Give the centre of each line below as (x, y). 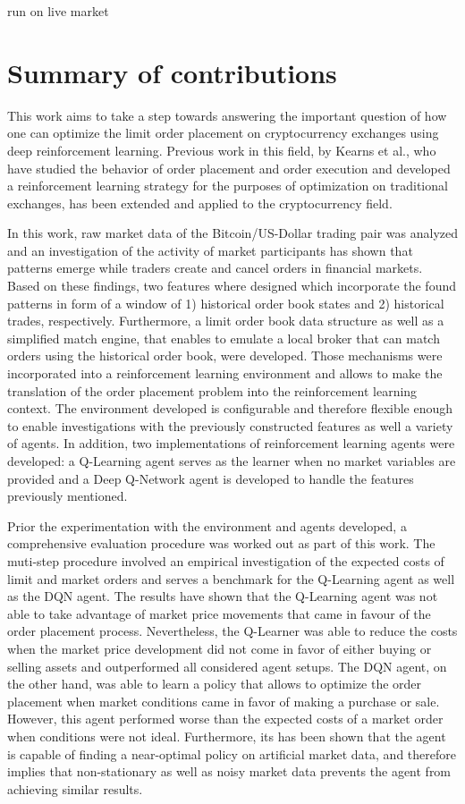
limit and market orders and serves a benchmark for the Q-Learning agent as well (231, 578)
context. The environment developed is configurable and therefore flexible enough (230, 408)
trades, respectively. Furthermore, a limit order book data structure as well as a (226, 321)
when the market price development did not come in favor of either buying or (220, 648)
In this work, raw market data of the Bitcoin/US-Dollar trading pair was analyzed (233, 233)
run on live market (58, 11)
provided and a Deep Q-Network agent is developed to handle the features (211, 478)
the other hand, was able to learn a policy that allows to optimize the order (215, 684)
